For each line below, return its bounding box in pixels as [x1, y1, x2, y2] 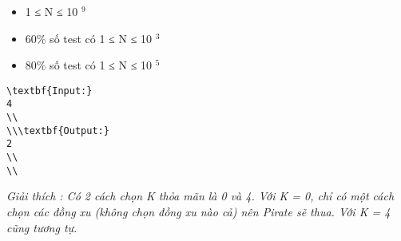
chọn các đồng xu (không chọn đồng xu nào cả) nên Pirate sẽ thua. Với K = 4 [6, 203, 391, 219]
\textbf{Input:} [6, 85, 93, 97]
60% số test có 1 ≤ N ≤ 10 [25, 30, 152, 46]
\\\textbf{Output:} [6, 124, 109, 136]
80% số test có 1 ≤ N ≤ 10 [25, 57, 152, 73]
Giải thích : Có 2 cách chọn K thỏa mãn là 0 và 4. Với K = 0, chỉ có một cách [6, 188, 395, 204]
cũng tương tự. [6, 219, 77, 235]
